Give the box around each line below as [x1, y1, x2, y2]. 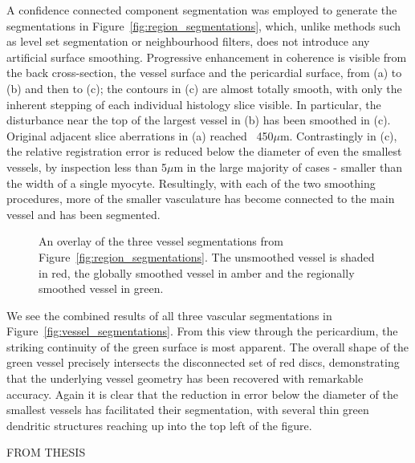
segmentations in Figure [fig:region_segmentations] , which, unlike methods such [6, 17, 401, 34]
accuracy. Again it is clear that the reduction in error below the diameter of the [6, 385, 399, 402]
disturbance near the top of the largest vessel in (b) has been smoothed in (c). [6, 112, 391, 128]
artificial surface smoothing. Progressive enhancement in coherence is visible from [6, 48, 407, 65]
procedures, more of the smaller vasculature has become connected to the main [6, 190, 395, 207]
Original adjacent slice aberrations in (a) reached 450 [6, 127, 274, 144]
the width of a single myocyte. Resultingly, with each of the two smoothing [6, 174, 376, 191]
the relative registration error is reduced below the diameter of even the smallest [6, 143, 402, 160]
